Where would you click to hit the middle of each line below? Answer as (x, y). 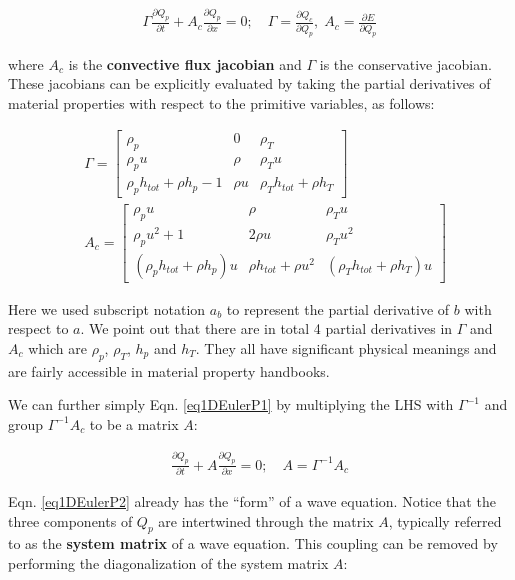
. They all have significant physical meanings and (346, 347)
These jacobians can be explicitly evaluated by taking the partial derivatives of (249, 83)
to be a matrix (134, 423)
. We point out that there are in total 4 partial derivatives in (266, 328)
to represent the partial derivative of (338, 308)
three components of (70, 520)
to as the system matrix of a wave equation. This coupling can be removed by (253, 543)
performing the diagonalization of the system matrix (168, 563)
